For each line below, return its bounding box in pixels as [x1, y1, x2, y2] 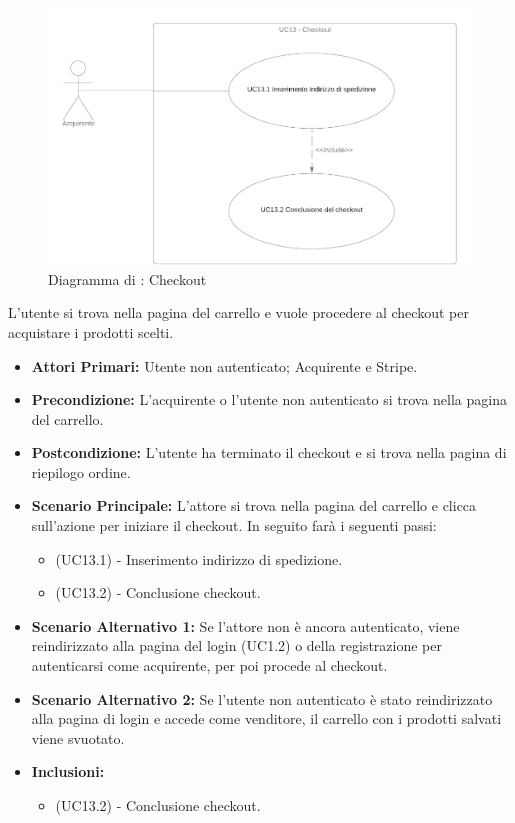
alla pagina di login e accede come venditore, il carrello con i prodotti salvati [31, 708, 502, 729]
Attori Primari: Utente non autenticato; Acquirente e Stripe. [31, 355, 418, 376]
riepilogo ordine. [31, 461, 131, 482]
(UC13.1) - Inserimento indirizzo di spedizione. [55, 548, 343, 569]
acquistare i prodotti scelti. [8, 321, 174, 342]
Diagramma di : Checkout [48, 268, 207, 289]
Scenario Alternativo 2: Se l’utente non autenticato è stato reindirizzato [31, 688, 493, 709]
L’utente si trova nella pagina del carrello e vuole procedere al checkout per [8, 302, 469, 323]
